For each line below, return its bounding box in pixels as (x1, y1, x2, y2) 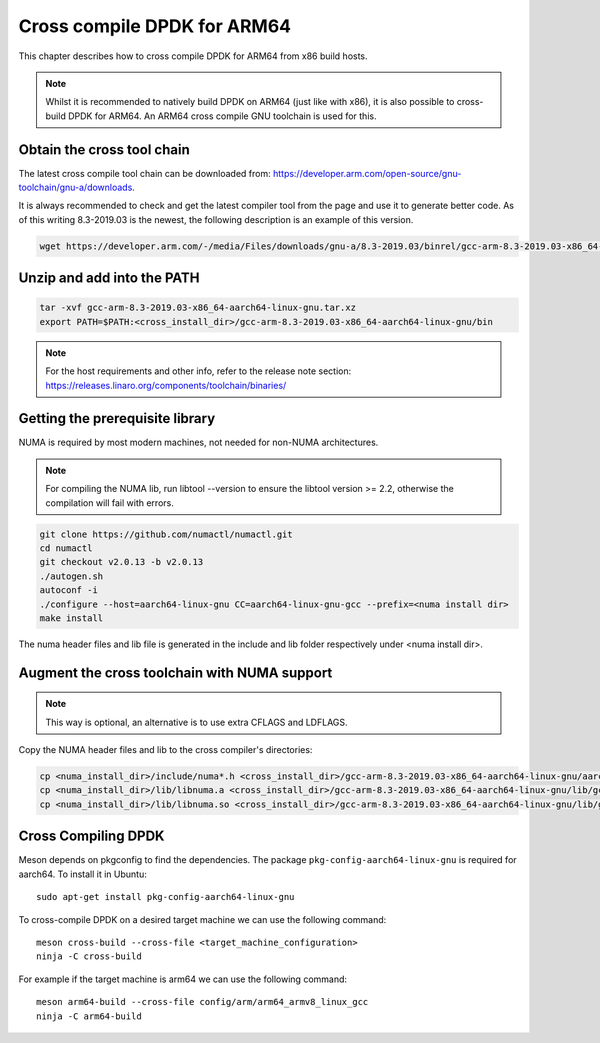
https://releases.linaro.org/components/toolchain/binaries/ (45, 379, 287, 391)
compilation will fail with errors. (45, 496, 174, 509)
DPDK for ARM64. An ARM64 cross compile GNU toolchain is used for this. (68, 110, 377, 122)
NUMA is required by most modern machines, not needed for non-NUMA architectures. (18, 436, 379, 449)
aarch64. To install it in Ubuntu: (18, 868, 147, 880)
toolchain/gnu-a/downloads (18, 181, 133, 194)
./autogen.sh (39, 570, 104, 582)
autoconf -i (39, 585, 99, 596)
